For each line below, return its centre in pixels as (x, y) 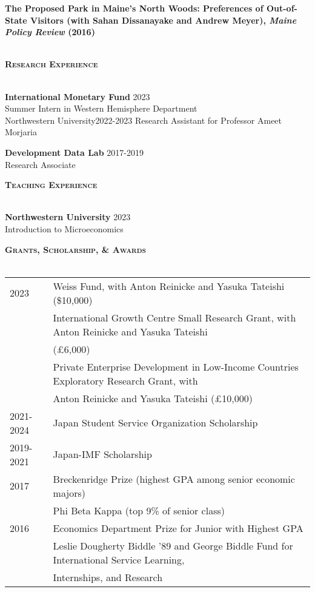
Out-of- (282, 8)
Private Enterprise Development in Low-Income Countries (176, 366)
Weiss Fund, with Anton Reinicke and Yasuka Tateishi (169, 286)
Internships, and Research (108, 577)
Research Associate (40, 164)
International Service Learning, (119, 559)
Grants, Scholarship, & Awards (75, 249)
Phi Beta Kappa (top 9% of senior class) (139, 510)
